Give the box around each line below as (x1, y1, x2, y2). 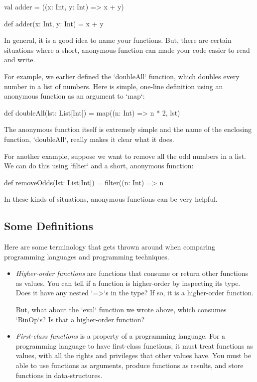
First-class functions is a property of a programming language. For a (15, 331, 226, 341)
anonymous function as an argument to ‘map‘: (4, 91, 145, 101)
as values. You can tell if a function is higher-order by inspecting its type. (15, 277, 241, 288)
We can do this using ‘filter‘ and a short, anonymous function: (4, 160, 194, 171)
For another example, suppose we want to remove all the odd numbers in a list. (4, 150, 246, 161)
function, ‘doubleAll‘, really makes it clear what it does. (4, 133, 174, 144)
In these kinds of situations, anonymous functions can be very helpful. (4, 194, 218, 204)
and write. (4, 54, 35, 65)
